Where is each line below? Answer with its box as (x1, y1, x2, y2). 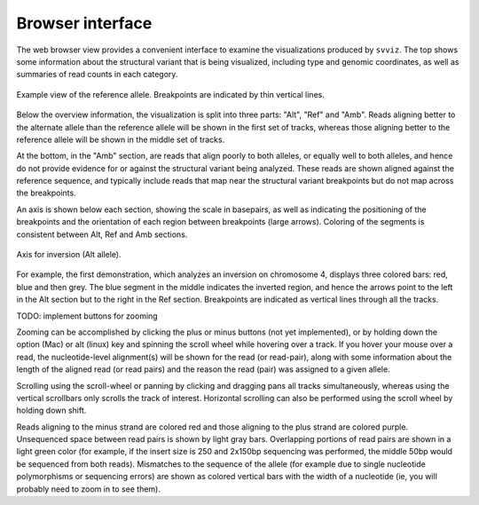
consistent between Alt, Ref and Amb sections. (16, 229, 188, 240)
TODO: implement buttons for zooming (16, 311, 159, 321)
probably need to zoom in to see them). (16, 484, 161, 494)
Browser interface (16, 13, 153, 33)
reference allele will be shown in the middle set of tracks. (16, 134, 225, 145)
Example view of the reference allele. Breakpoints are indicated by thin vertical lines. (16, 89, 326, 99)
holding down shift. (16, 405, 87, 416)
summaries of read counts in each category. (16, 69, 178, 80)
